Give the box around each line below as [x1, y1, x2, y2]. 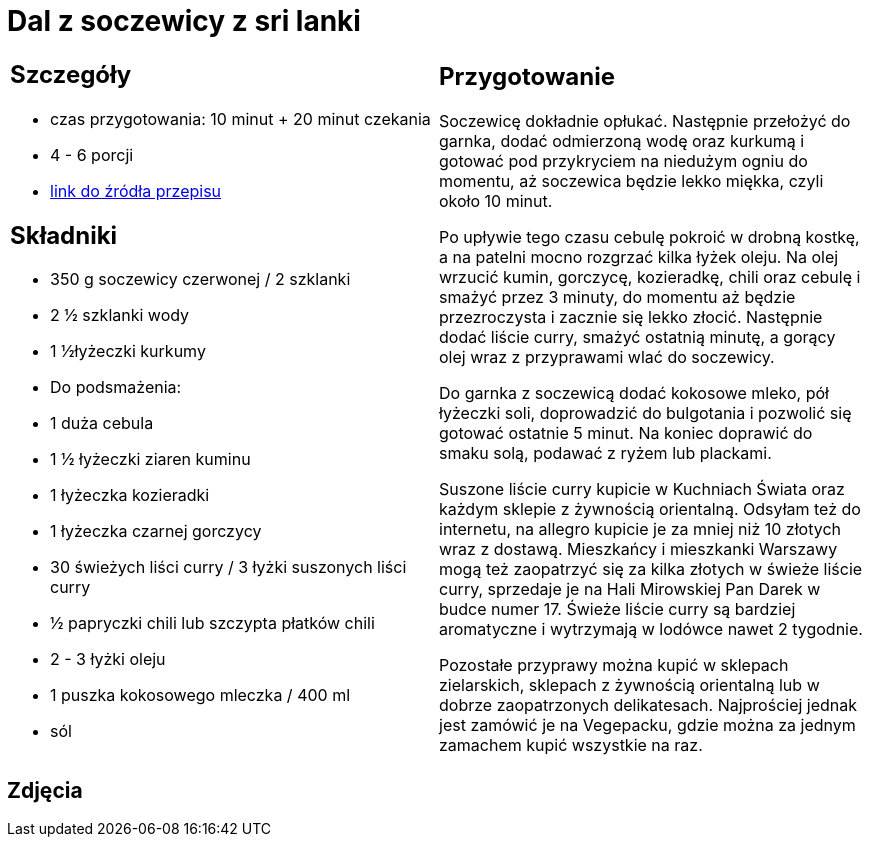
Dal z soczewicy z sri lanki [7, 4, 361, 38]
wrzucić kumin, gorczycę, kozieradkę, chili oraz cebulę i [439, 267, 861, 288]
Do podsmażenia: [50, 377, 182, 398]
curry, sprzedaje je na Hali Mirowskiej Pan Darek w [439, 579, 821, 600]
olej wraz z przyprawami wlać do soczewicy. [439, 347, 775, 368]
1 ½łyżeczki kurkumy [50, 341, 206, 362]
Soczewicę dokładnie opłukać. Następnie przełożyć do [439, 111, 851, 132]
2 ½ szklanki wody [50, 305, 190, 326]
